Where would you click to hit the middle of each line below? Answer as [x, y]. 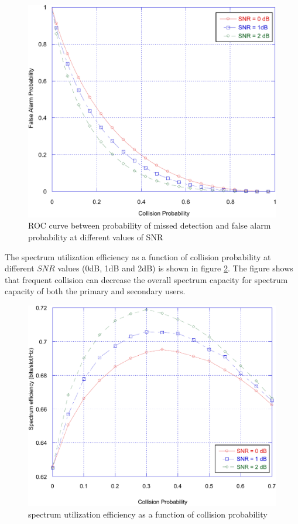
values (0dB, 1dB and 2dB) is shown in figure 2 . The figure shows [175, 268]
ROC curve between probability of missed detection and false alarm [150, 225]
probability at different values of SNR [96, 237]
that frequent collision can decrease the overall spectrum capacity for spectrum [146, 279]
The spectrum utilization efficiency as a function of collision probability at [138, 256]
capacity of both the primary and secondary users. [95, 291]
